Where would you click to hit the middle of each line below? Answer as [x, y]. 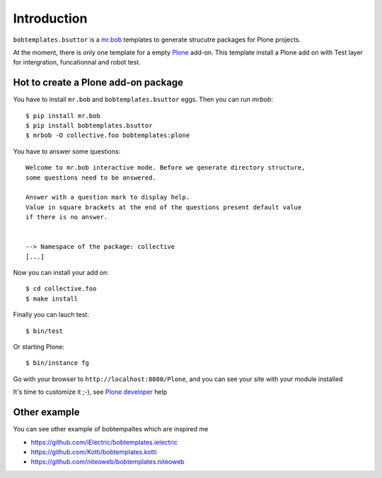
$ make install [52, 298]
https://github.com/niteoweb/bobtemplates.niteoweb [108, 462]
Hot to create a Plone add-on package [98, 82]
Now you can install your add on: [61, 273]
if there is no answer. [67, 217]
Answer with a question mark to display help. [108, 197]
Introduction [50, 18]
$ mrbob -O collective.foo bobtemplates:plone [108, 135]
